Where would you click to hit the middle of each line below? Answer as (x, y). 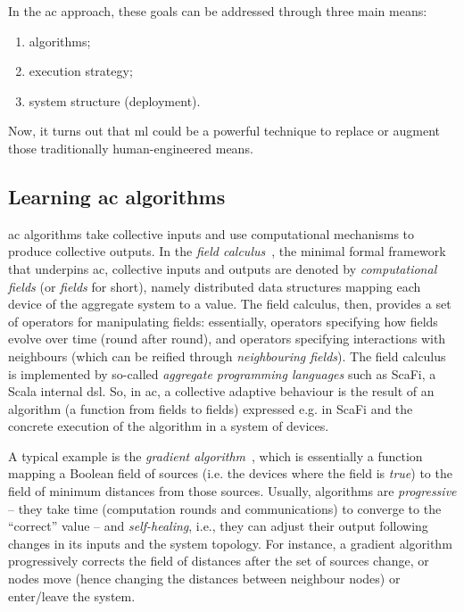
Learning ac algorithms (117, 196)
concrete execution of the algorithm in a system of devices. (169, 426)
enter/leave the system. (72, 595)
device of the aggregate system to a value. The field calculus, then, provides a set (230, 304)
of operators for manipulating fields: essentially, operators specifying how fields (223, 321)
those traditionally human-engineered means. (131, 148)
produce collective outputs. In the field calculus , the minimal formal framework (227, 251)
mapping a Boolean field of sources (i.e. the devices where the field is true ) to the (230, 473)
